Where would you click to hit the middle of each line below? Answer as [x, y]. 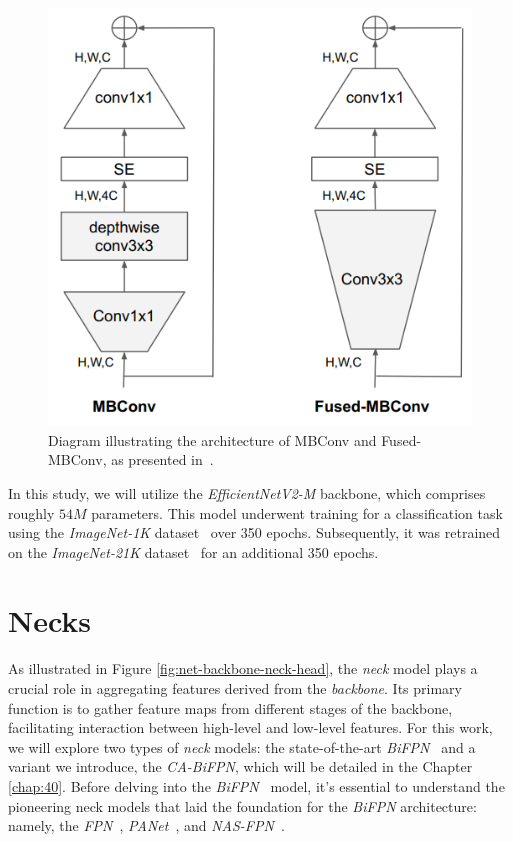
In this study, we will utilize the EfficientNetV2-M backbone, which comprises [247, 492]
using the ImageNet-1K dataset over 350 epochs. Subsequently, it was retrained [254, 532]
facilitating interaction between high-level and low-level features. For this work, [250, 727]
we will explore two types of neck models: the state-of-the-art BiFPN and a [242, 746]
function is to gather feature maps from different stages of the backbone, [230, 707]
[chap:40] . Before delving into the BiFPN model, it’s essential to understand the [256, 785]
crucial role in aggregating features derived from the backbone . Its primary [235, 688]
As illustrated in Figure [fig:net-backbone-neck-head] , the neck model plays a [243, 668]
